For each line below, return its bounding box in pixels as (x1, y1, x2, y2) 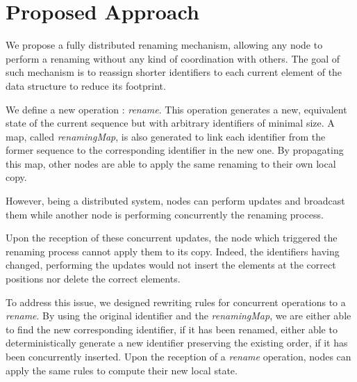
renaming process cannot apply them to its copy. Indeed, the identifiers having (6, 244, 340, 258)
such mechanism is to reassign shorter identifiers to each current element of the (6, 65, 342, 79)
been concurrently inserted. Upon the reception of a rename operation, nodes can (6, 349, 351, 363)
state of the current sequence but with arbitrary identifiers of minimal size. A (6, 116, 335, 130)
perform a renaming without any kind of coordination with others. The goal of (6, 51, 340, 65)
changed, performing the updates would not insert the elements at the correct (6, 257, 336, 272)
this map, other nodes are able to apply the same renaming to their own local (6, 156, 336, 170)
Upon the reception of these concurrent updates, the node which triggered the (6, 230, 338, 245)
